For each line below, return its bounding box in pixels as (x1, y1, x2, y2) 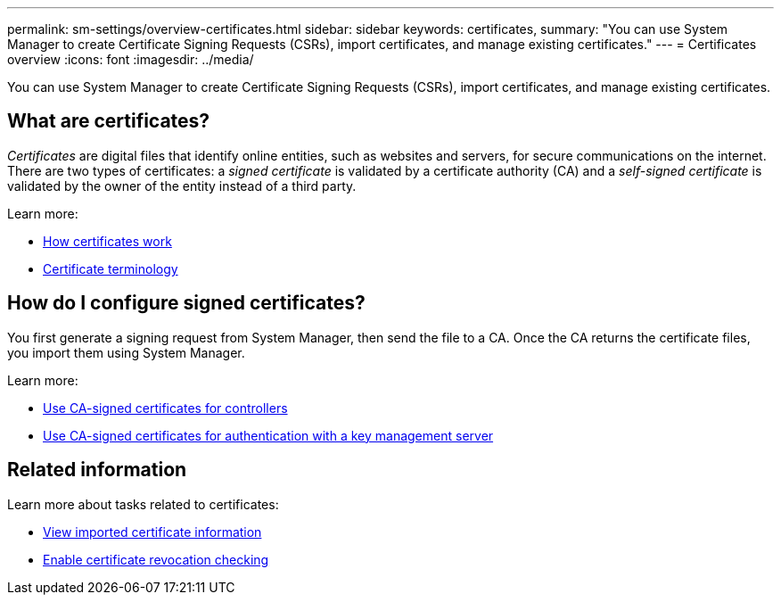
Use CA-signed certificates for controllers (43, 400, 288, 416)
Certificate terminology (43, 260, 178, 276)
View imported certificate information (43, 524, 262, 540)
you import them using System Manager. (7, 344, 245, 360)
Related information (7, 458, 187, 482)
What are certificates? (7, 110, 210, 133)
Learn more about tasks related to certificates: (7, 496, 279, 512)
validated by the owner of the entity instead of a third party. (7, 177, 357, 194)
